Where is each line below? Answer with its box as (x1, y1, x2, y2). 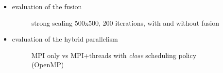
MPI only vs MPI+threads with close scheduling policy (31, 50, 197, 60)
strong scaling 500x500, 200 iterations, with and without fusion (31, 17, 219, 28)
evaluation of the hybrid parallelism (12, 34, 118, 44)
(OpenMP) (31, 59, 64, 70)
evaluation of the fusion (12, 1, 82, 11)
